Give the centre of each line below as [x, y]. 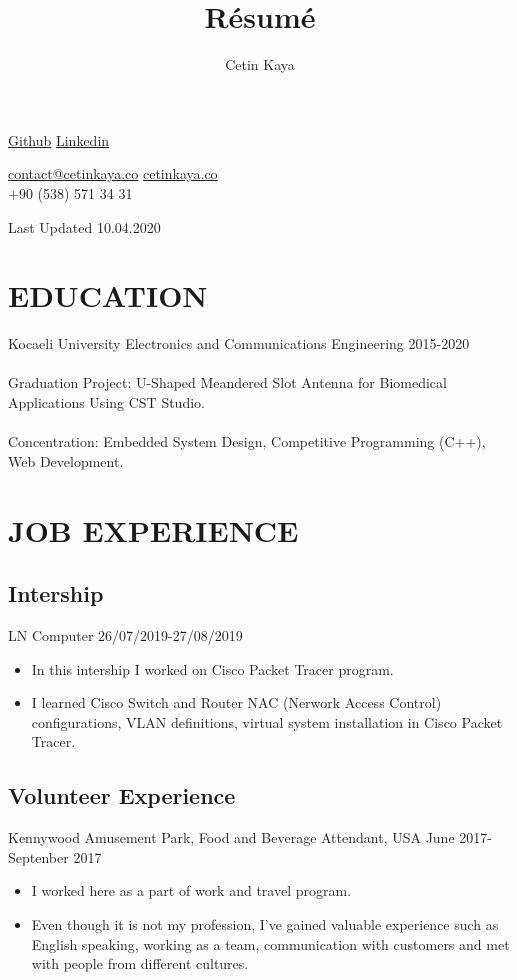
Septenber [38, 856]
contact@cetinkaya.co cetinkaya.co [113, 173]
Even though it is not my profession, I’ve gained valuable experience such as [265, 923]
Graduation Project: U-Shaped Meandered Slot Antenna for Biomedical [227, 382]
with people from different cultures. [140, 963]
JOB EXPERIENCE [153, 529]
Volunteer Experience [122, 795]
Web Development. [66, 460]
